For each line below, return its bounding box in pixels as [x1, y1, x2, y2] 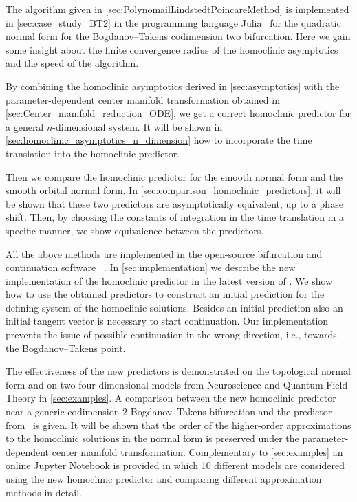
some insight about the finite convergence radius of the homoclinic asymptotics [6, 42, 338, 56]
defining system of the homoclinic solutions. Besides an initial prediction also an [6, 300, 343, 314]
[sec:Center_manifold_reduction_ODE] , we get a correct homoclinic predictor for [6, 106, 351, 120]
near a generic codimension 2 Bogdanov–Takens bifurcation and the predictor [6, 404, 332, 419]
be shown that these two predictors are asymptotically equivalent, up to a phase [6, 196, 343, 210]
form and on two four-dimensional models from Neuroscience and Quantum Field [6, 377, 348, 391]
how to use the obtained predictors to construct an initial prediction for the [6, 287, 325, 301]
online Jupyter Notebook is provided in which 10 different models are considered [6, 458, 345, 472]
